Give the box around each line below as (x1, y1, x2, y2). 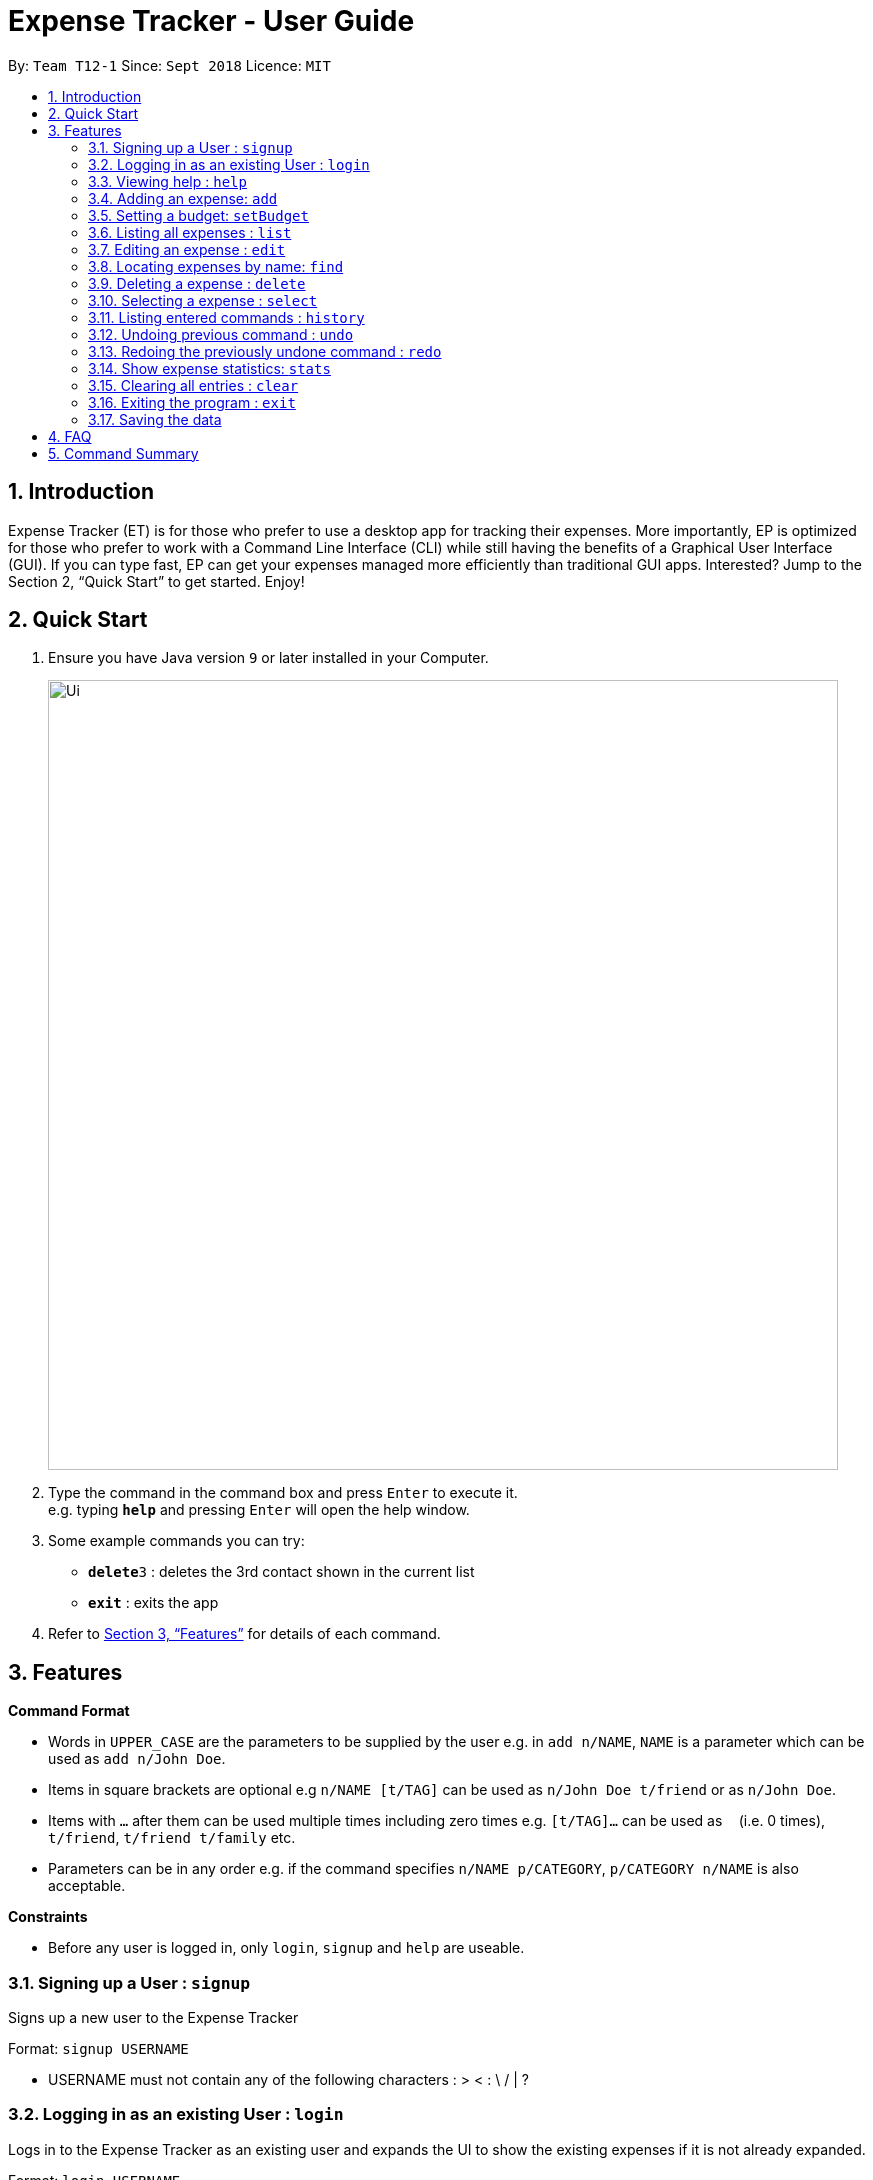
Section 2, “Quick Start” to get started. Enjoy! (8, 572, 305, 590)
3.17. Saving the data (88, 410, 222, 428)
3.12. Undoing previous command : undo (88, 325, 354, 343)
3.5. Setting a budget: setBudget (88, 206, 309, 224)
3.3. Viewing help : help (88, 172, 247, 190)
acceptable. (48, 1877, 126, 1895)
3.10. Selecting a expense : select (88, 291, 318, 309)
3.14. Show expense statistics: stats (88, 359, 331, 377)
